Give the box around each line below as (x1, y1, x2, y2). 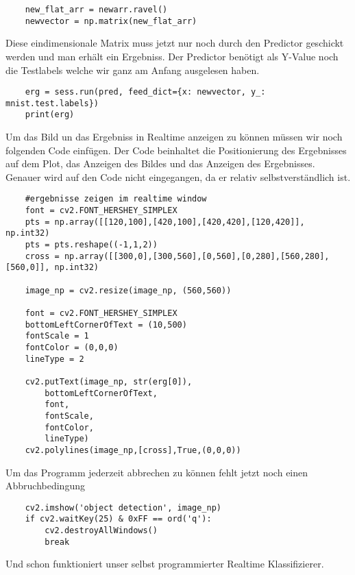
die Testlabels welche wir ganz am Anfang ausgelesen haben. (5, 62, 260, 77)
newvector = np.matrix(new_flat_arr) (25, 16, 197, 26)
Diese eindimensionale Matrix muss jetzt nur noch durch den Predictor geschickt (5, 36, 344, 50)
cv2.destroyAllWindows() (45, 526, 158, 536)
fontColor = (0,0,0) (25, 342, 119, 352)
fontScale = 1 (25, 331, 89, 341)
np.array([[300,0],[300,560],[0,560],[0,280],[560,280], (64, 251, 330, 261)
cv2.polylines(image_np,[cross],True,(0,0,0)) (25, 445, 241, 455)
